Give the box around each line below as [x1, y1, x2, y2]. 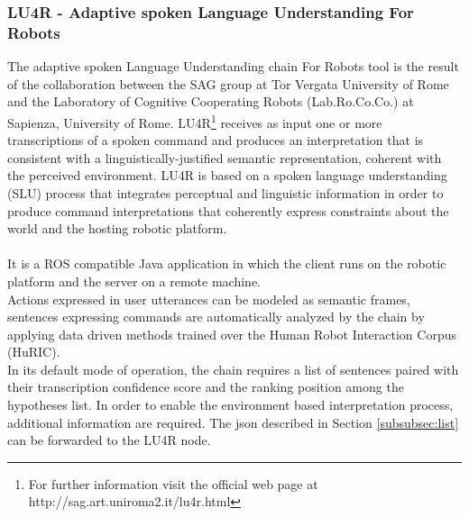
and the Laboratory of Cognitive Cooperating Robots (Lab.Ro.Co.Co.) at [7, 92, 414, 111]
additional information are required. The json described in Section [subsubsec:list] [7, 413, 459, 431]
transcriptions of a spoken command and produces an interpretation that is [7, 131, 424, 150]
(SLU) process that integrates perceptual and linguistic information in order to [7, 183, 444, 202]
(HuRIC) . [7, 342, 60, 361]
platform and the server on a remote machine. [7, 271, 261, 290]
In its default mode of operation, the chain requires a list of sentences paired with [7, 359, 459, 378]
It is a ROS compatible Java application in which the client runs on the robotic [7, 254, 446, 273]
